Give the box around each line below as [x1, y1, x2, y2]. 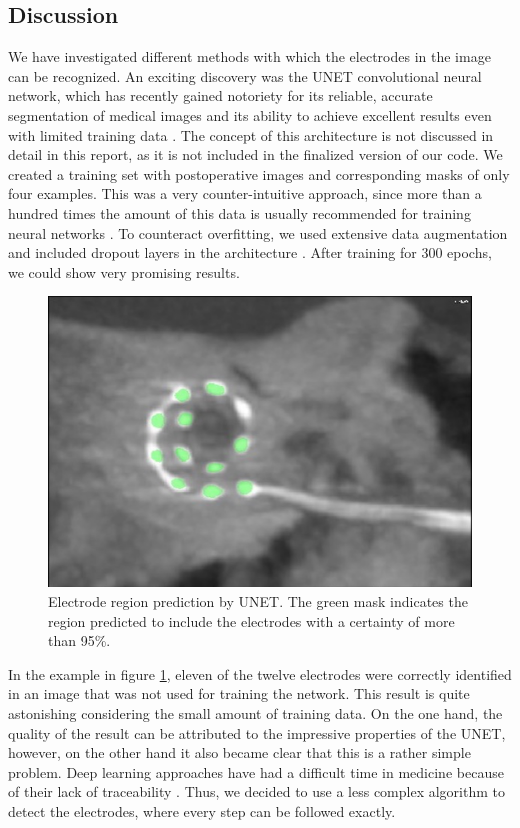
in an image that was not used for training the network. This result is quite [8, 683, 470, 704]
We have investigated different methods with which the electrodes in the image [8, 46, 491, 67]
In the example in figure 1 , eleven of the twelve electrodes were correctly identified [8, 663, 512, 684]
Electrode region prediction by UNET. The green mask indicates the [48, 591, 468, 611]
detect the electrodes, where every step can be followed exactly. [8, 800, 396, 821]
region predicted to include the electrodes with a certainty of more [48, 610, 455, 631]
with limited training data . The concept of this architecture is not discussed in [8, 124, 494, 145]
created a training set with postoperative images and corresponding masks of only [8, 163, 510, 184]
